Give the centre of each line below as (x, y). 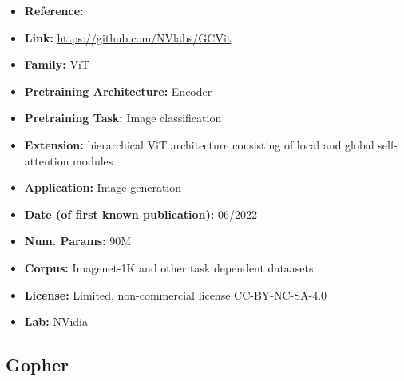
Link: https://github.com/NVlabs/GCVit (128, 37)
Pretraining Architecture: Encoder (118, 91)
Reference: (54, 10)
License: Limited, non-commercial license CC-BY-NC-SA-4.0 (176, 294)
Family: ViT (57, 64)
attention (47, 160)
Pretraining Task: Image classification (123, 118)
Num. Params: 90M (78, 241)
